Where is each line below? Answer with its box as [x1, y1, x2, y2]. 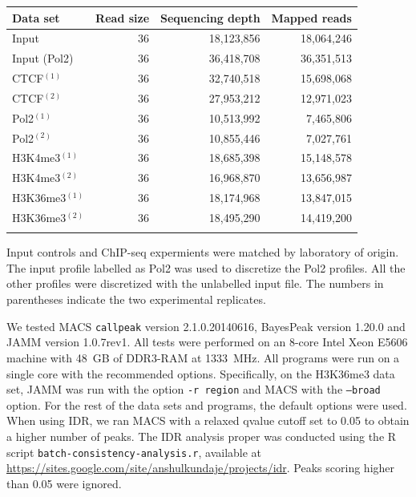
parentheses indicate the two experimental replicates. [6, 291, 266, 308]
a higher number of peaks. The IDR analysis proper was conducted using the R [6, 427, 397, 444]
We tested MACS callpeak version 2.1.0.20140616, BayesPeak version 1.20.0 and [6, 317, 406, 334]
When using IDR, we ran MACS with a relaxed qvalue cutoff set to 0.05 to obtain [6, 412, 410, 429]
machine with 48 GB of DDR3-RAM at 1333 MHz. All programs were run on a [6, 349, 400, 366]
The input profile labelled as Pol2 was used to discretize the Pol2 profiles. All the [6, 259, 406, 276]
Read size [95, 9, 150, 26]
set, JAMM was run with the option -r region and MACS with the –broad [6, 381, 381, 398]
